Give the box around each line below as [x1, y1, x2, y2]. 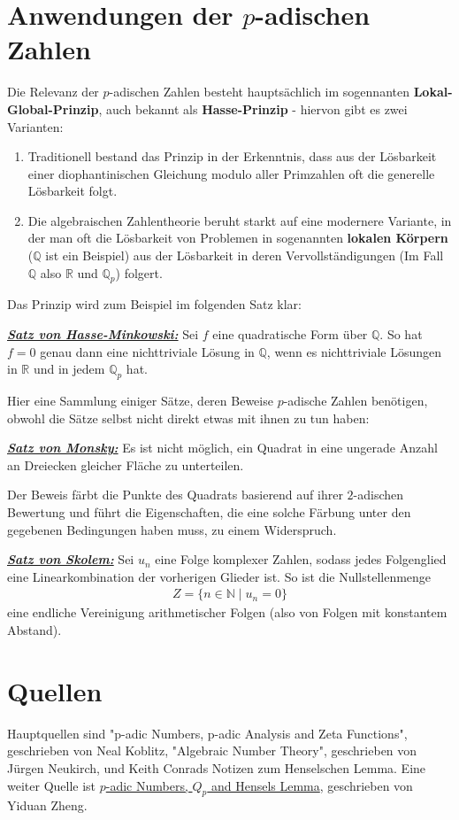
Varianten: [7, 117, 64, 135]
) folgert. [115, 263, 163, 282]
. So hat [379, 325, 423, 344]
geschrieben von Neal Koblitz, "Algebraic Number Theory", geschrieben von [7, 741, 417, 760]
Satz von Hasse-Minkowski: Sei [7, 325, 199, 344]
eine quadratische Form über [212, 325, 368, 344]
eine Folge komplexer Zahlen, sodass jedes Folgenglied [155, 550, 447, 569]
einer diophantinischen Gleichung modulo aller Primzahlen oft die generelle [27, 164, 435, 182]
